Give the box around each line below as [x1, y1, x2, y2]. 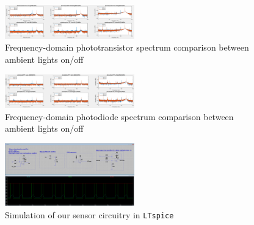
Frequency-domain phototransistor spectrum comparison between [5, 41, 249, 54]
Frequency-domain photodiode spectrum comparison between [5, 110, 234, 123]
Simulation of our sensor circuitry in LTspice [5, 208, 174, 221]
